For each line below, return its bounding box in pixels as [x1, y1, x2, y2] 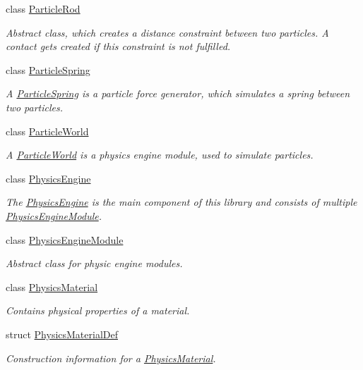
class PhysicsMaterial [6, 279, 98, 294]
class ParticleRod [6, 1, 81, 16]
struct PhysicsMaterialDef [6, 326, 118, 341]
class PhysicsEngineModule [6, 232, 124, 247]
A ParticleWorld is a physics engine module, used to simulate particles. [6, 147, 314, 162]
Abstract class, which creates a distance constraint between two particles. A [6, 25, 329, 39]
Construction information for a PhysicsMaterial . [6, 350, 216, 365]
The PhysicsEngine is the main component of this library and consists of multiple [6, 195, 357, 209]
